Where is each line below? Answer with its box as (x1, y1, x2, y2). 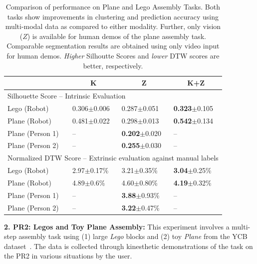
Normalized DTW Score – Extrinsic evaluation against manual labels (7, 152, 219, 163)
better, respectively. (83, 60, 143, 70)
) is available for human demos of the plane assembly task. (27, 30, 206, 41)
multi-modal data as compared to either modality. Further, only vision (5, 21, 221, 31)
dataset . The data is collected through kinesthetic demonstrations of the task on (4, 240, 253, 251)
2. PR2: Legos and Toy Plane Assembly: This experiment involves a (4, 221, 230, 231)
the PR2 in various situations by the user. (4, 250, 132, 261)
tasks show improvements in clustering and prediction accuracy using (7, 11, 219, 21)
